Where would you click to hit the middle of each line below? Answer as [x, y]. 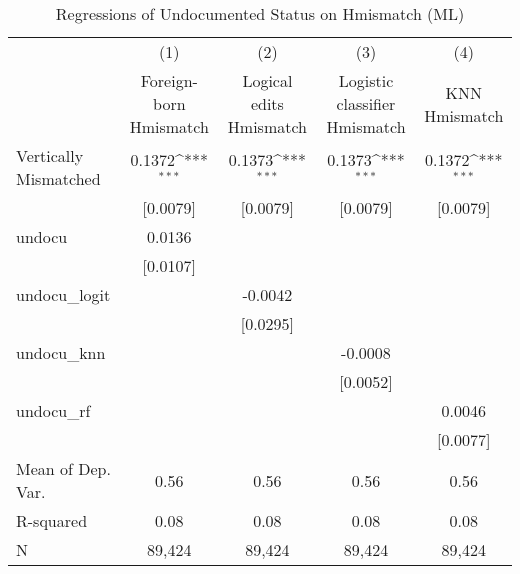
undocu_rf [53, 410]
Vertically [50, 155]
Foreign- [169, 80]
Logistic [366, 80]
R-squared [52, 520]
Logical [267, 80]
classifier [366, 103]
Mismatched [58, 178]
